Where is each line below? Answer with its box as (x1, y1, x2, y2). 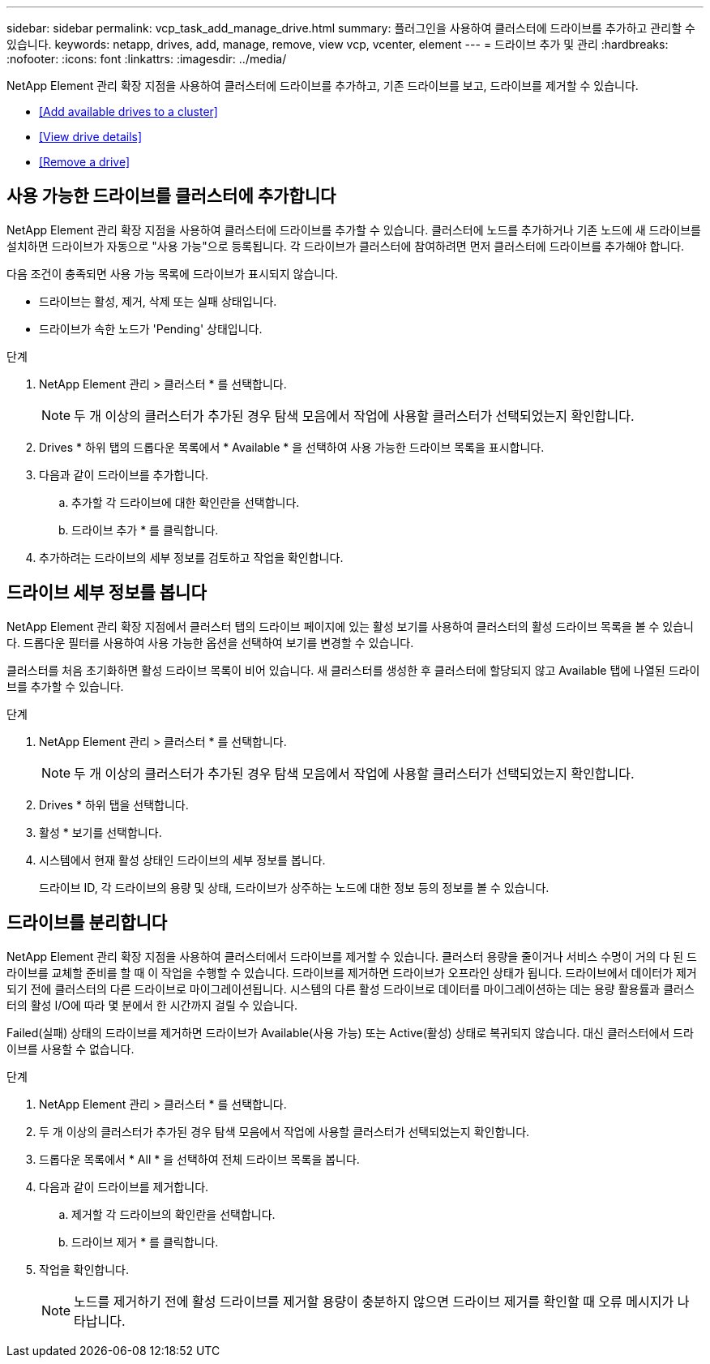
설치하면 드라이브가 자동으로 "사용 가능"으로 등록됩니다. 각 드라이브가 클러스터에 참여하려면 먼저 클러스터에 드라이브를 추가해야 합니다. (6, 238, 685, 253)
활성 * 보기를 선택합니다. (39, 825, 162, 839)
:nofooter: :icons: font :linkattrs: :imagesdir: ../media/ (6, 52, 287, 66)
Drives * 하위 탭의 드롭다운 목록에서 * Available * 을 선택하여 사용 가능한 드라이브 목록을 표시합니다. (39, 440, 545, 454)
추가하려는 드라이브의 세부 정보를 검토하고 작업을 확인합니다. (39, 550, 344, 564)
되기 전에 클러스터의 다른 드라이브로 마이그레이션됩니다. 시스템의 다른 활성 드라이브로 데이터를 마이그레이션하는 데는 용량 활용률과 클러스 (6, 981, 695, 996)
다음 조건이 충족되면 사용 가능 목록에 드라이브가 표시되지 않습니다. (6, 266, 339, 281)
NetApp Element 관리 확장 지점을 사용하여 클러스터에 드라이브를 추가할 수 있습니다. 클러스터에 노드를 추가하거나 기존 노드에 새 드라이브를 (6, 222, 701, 237)
